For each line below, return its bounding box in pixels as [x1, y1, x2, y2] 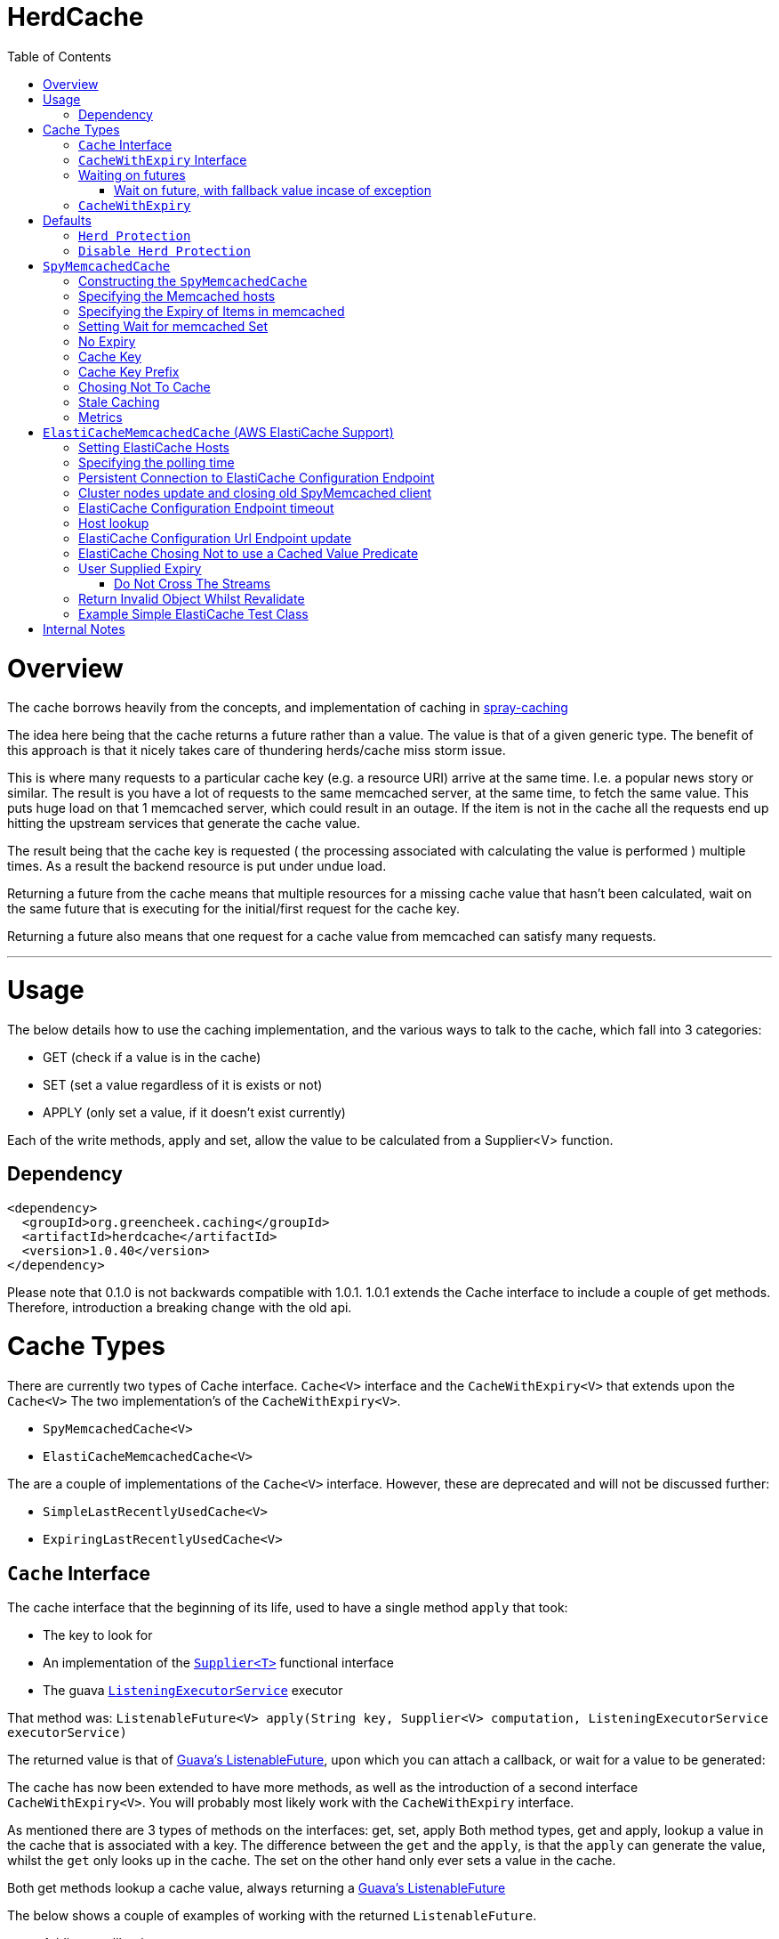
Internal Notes [43, 621, 125, 637]
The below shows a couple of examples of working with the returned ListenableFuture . [7, 1907, 537, 1923]
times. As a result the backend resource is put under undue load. [7, 858, 387, 874]
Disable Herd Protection [78, 243, 251, 258]
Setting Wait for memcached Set [78, 318, 269, 334]
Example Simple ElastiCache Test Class [78, 605, 309, 621]
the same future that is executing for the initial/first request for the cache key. [7, 901, 461, 917]
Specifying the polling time [78, 454, 235, 470]
